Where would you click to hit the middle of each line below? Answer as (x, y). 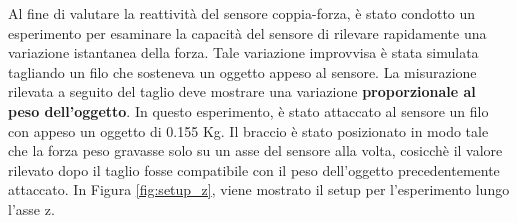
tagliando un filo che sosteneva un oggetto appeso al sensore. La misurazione (242, 71)
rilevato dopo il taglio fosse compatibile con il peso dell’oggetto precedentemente (254, 169)
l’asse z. (31, 208)
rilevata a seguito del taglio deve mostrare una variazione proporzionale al (242, 91)
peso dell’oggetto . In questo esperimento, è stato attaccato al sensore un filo (248, 110)
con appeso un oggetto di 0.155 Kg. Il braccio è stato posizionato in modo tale (248, 130)
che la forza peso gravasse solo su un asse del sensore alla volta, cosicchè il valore (255, 150)
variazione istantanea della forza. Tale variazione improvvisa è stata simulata (243, 52)
